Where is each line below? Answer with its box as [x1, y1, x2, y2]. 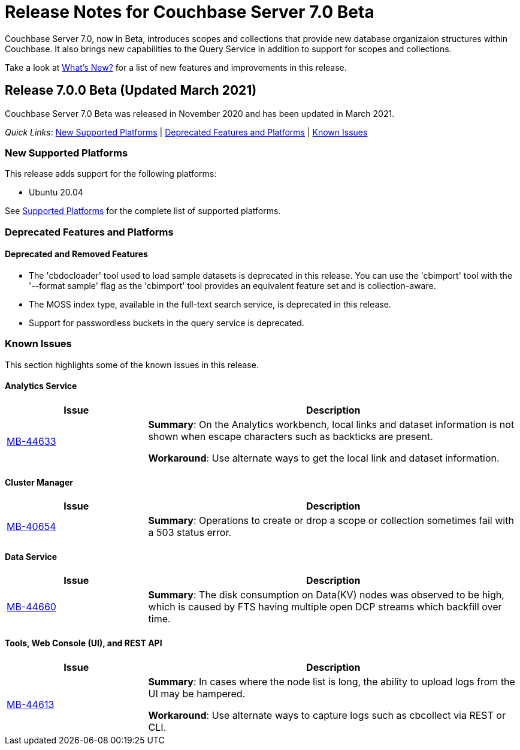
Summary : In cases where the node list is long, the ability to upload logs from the [148, 675, 515, 688]
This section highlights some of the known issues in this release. [5, 359, 259, 370]
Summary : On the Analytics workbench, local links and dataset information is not [148, 418, 515, 430]
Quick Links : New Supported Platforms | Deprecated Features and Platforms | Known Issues [5, 126, 368, 137]
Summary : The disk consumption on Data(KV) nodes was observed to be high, [148, 589, 504, 601]
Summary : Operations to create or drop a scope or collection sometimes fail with [148, 514, 514, 527]
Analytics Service [5, 381, 77, 391]
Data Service [5, 551, 58, 562]
